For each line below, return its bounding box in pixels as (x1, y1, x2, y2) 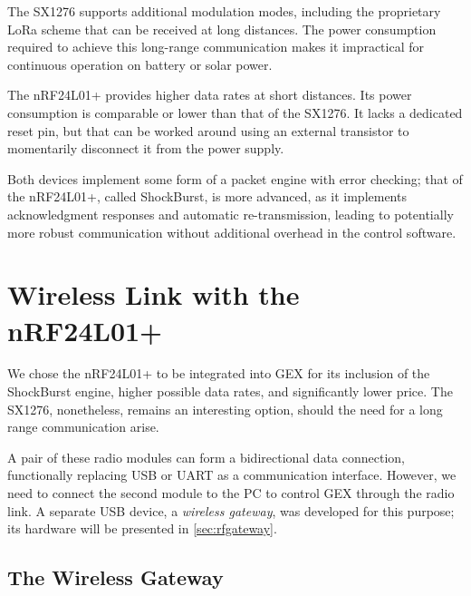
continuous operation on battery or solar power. (7, 54, 273, 73)
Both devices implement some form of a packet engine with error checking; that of (7, 169, 463, 188)
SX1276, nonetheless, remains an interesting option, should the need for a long (7, 399, 443, 418)
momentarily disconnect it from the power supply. (7, 139, 284, 158)
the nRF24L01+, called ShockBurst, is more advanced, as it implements (7, 187, 407, 206)
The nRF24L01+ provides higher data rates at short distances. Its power (7, 85, 412, 104)
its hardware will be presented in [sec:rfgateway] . (7, 519, 277, 538)
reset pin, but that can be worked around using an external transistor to (7, 121, 409, 140)
